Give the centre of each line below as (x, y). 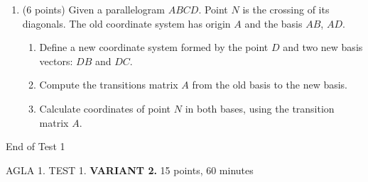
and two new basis (323, 47)
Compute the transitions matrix (109, 85)
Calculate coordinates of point (105, 108)
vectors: (56, 61)
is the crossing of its (286, 9)
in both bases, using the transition (260, 108)
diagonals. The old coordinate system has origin (126, 23)
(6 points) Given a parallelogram (93, 9)
